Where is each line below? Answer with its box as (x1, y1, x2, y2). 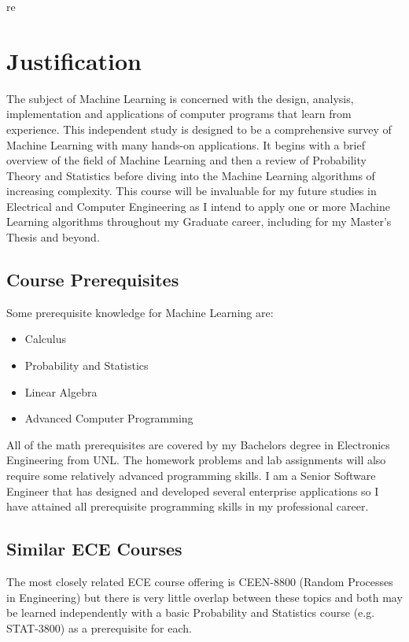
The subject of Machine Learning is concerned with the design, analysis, (6, 90, 354, 106)
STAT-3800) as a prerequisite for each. (6, 619, 192, 636)
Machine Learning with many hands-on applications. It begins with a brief (6, 136, 365, 153)
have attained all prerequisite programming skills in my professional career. (6, 498, 369, 515)
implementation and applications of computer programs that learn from (6, 105, 352, 122)
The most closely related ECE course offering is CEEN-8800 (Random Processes (6, 574, 393, 589)
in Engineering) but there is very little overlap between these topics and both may (6, 588, 403, 605)
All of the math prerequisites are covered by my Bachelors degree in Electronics (6, 436, 390, 452)
